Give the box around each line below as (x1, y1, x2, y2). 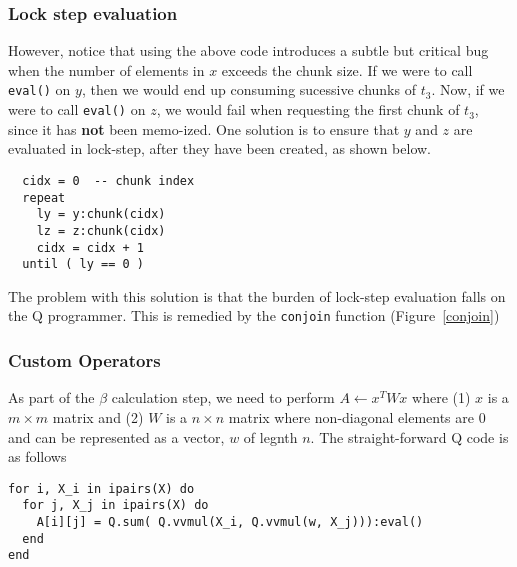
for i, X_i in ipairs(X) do (8, 481, 195, 496)
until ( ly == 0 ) (22, 257, 145, 272)
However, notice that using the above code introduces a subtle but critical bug (8, 40, 489, 61)
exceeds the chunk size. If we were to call (221, 59, 473, 80)
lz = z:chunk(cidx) (36, 223, 166, 238)
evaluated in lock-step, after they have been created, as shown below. (8, 138, 431, 159)
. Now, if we (431, 79, 505, 100)
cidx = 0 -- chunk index (22, 173, 195, 188)
